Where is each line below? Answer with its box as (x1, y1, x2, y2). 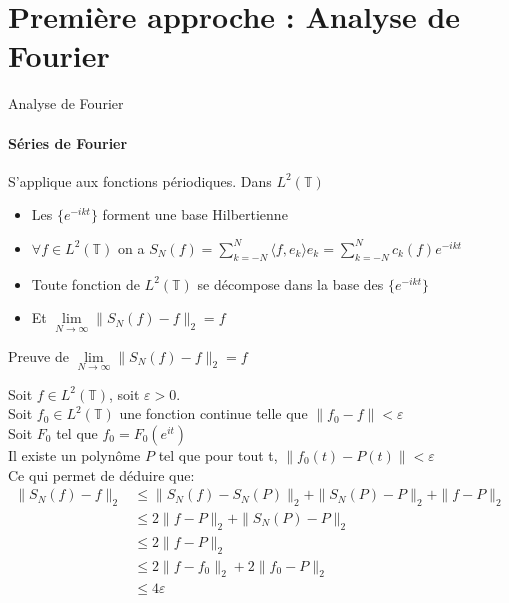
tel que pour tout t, (158, 444, 278, 465)
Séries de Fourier (8, 132, 128, 153)
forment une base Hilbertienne (102, 204, 288, 225)
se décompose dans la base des (197, 273, 384, 294)
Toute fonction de (31, 273, 140, 294)
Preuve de (8, 345, 69, 366)
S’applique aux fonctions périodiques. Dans (8, 170, 272, 191)
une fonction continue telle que (119, 403, 308, 424)
